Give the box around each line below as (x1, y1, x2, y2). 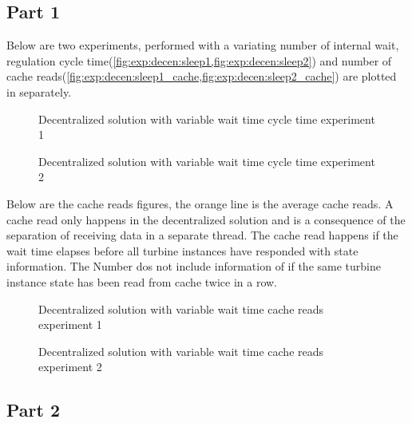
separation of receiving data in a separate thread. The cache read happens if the (6, 227, 398, 243)
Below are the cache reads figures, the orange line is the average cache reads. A (6, 195, 394, 211)
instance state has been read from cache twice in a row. (6, 273, 278, 290)
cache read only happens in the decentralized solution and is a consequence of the (6, 211, 406, 227)
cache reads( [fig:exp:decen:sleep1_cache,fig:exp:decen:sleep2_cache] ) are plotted (6, 68, 397, 85)
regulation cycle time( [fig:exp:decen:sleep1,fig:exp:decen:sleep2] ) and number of (6, 52, 392, 69)
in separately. (6, 83, 72, 100)
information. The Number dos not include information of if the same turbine (6, 258, 381, 275)
